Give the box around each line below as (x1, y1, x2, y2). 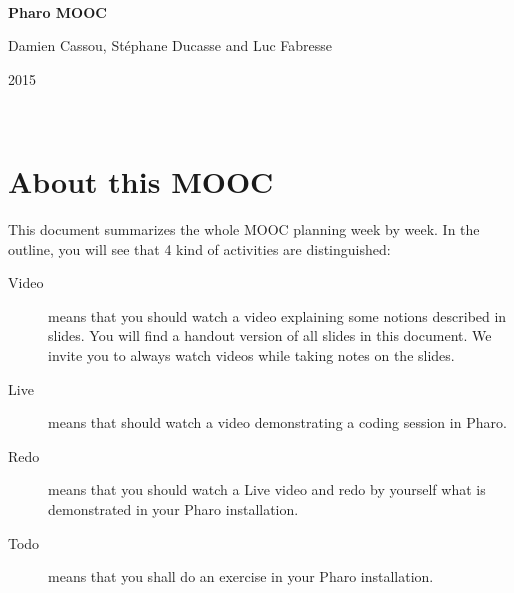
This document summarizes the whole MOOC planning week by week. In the (8, 219, 480, 240)
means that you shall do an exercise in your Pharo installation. (48, 566, 434, 587)
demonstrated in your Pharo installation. (48, 499, 299, 520)
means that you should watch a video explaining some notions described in (48, 305, 507, 326)
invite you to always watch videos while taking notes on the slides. (48, 345, 455, 366)
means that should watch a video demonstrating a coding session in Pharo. (48, 412, 507, 433)
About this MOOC (8, 161, 274, 202)
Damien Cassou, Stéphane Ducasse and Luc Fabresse (8, 35, 333, 56)
